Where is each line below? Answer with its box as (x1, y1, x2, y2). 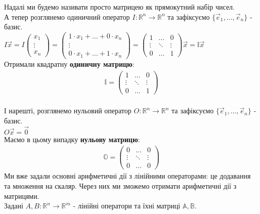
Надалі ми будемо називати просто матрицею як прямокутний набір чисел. (4, 2, 235, 12)
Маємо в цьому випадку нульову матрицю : (4, 134, 140, 144)
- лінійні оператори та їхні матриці (73, 200, 181, 211)
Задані (4, 200, 23, 211)
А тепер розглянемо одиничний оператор (4, 11, 130, 22)
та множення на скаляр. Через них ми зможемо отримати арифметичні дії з (4, 181, 237, 191)
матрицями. (4, 190, 39, 201)
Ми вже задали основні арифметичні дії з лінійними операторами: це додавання (4, 170, 251, 181)
